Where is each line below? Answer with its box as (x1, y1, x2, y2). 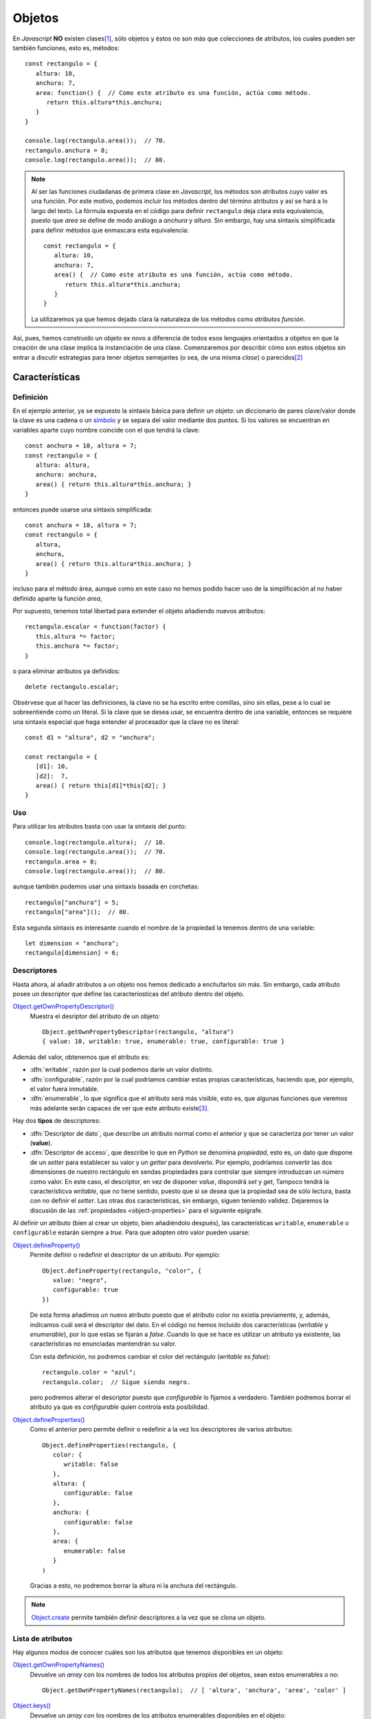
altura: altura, (35, 461, 91, 469)
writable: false (63, 1460, 119, 1468)
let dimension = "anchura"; (25, 939, 120, 947)
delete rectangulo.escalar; (25, 683, 120, 691)
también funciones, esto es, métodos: (12, 43, 120, 52)
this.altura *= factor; (35, 633, 116, 640)
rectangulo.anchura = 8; (25, 146, 109, 154)
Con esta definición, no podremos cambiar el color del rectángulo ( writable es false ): (30, 1352, 271, 1361)
